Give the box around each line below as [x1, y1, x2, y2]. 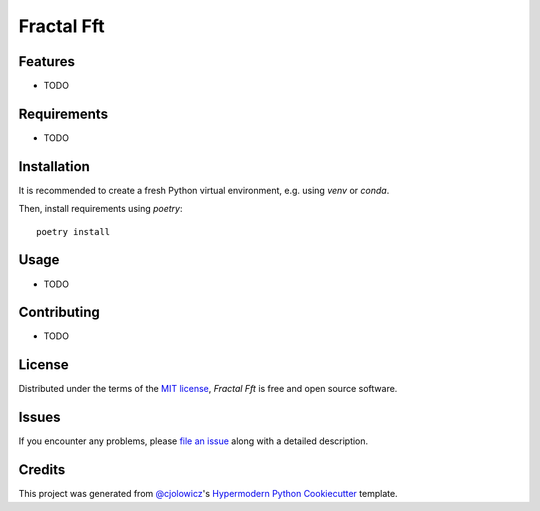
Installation [18, 158, 90, 175]
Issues [18, 409, 61, 426]
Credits [18, 461, 66, 479]
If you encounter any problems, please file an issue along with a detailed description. [18, 435, 369, 447]
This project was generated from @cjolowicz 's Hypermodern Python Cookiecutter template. [18, 488, 399, 500]
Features [18, 53, 75, 70]
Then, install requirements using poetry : [18, 203, 184, 215]
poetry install [36, 226, 111, 237]
